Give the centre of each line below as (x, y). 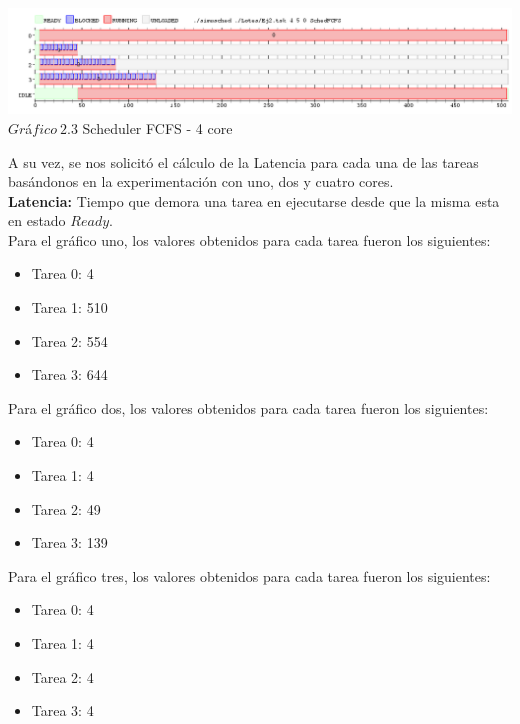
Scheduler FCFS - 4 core (157, 127)
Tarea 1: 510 (69, 307)
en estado (37, 220)
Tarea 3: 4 (62, 710)
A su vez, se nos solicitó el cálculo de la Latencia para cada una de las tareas (243, 161)
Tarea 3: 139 (69, 542)
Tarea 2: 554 (69, 340)
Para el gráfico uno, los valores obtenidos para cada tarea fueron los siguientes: (249, 239)
